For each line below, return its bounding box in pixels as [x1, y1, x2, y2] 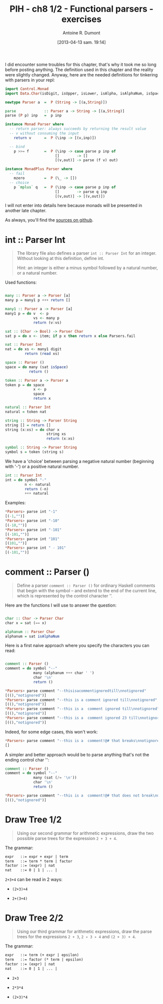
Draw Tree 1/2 [5, 814, 62, 825]
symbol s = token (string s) [5, 449, 64, 454]
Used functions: [5, 279, 37, 285]
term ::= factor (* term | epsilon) [5, 957, 83, 962]
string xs [46, 432, 66, 437]
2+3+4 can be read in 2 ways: [5, 876, 63, 882]
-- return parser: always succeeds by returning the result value [9, 127, 147, 131]
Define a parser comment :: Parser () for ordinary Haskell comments [16, 582, 155, 588]
